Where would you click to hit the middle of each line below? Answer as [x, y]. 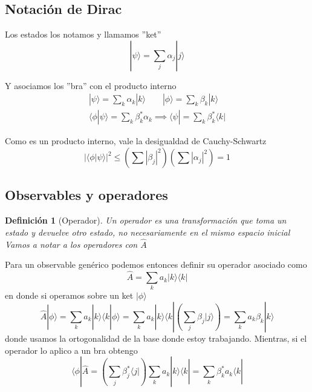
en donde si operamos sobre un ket [69, 295]
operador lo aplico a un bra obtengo [71, 350]
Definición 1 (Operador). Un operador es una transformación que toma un [146, 220]
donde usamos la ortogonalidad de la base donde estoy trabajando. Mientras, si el [156, 338]
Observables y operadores [86, 195]
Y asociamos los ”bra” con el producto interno [91, 85]
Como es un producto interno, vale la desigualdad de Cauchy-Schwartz [136, 141]
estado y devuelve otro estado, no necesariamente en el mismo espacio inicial [148, 232]
